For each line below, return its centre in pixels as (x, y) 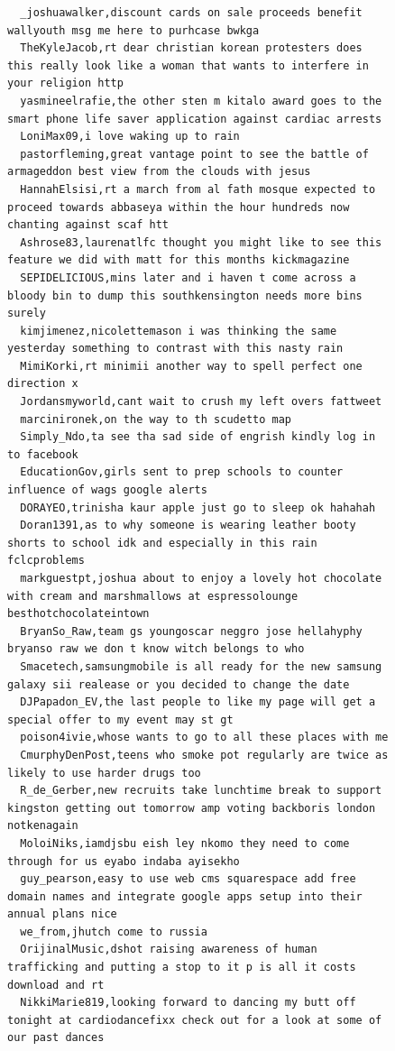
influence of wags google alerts (107, 490)
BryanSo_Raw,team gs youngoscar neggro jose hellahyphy (191, 631)
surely (27, 313)
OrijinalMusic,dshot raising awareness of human (169, 950)
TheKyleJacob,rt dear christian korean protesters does (191, 48)
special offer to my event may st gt (120, 719)
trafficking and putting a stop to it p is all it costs (182, 968)
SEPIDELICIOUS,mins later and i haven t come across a (188, 277)
